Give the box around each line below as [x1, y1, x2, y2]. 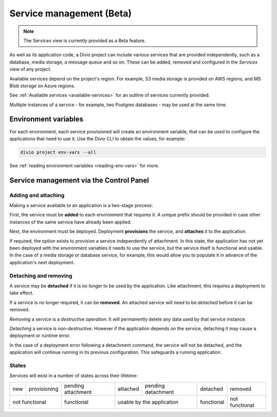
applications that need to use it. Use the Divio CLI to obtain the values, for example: [9, 135, 186, 142]
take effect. [9, 290, 34, 296]
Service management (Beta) [9, 8, 132, 19]
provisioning [28, 385, 59, 392]
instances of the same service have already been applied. [9, 219, 132, 225]
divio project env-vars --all [20, 149, 96, 155]
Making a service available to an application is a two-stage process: [9, 203, 153, 209]
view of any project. [9, 66, 51, 72]
